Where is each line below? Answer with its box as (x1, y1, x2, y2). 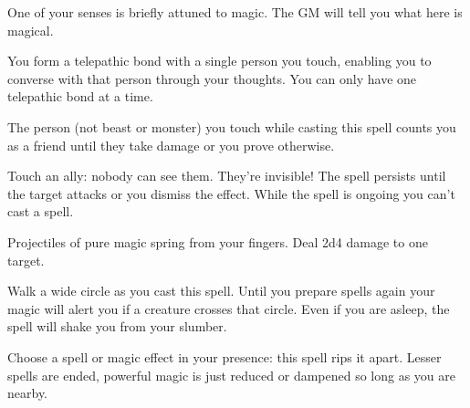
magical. (7, 20, 54, 39)
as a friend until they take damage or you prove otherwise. (7, 135, 335, 154)
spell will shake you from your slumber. (7, 317, 227, 336)
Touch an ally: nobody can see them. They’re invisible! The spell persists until (7, 166, 446, 185)
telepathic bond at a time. (7, 87, 153, 106)
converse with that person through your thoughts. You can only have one (7, 68, 417, 88)
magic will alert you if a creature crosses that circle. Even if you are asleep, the (7, 298, 450, 318)
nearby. (7, 383, 48, 403)
